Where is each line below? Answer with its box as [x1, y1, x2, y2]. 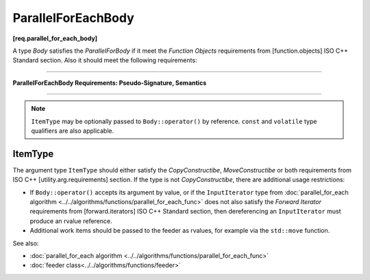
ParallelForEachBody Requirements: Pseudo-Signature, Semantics [12, 79, 207, 87]
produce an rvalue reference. [29, 216, 112, 225]
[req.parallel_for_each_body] [12, 34, 98, 42]
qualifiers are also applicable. [31, 127, 114, 135]
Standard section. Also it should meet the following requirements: [12, 56, 197, 64]
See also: [12, 239, 39, 247]
